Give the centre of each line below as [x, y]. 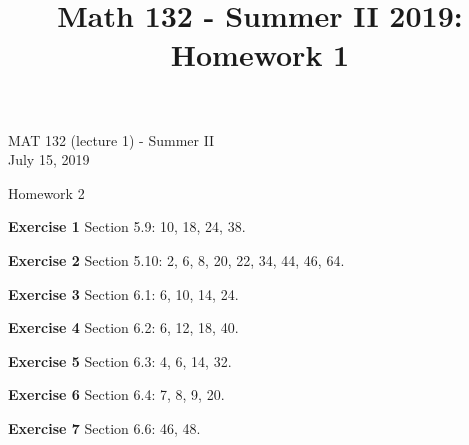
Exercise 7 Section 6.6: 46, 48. [104, 427]
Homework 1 [260, 54]
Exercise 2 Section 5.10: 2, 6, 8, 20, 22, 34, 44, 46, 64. [176, 259]
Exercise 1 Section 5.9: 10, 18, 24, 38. [127, 226]
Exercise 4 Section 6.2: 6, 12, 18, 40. [123, 327]
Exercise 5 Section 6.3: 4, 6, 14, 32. [120, 360]
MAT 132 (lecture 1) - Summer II [111, 139]
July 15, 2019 [49, 159]
